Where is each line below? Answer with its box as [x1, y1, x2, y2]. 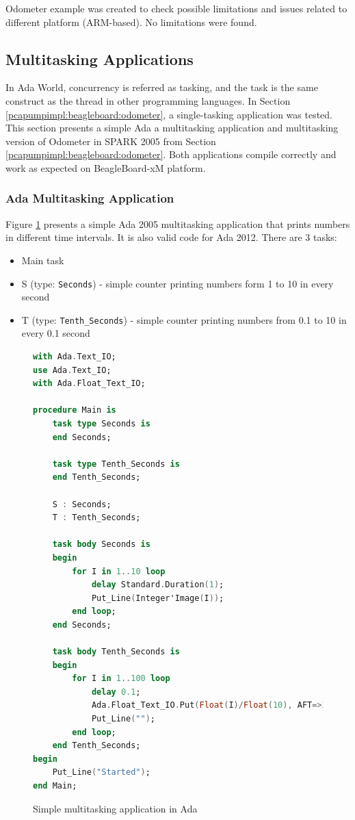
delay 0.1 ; [91, 687, 141, 697]
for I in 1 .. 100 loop [72, 674, 170, 684]
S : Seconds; [52, 499, 111, 509]
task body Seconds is [52, 539, 150, 550]
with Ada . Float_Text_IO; [33, 379, 146, 389]
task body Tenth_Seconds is [52, 647, 180, 657]
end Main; [33, 781, 77, 791]
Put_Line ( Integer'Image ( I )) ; [91, 593, 224, 603]
